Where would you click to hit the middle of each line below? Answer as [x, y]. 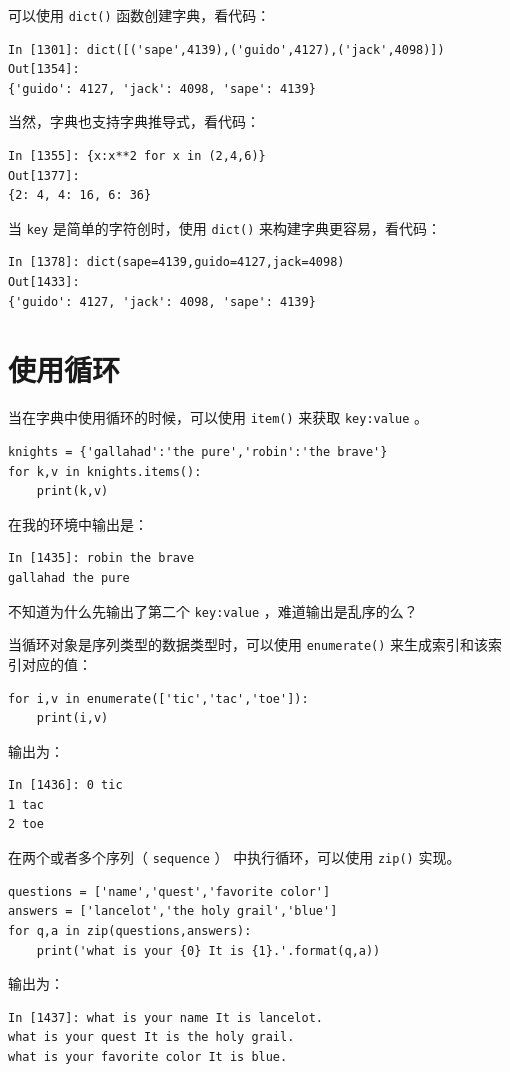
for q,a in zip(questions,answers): [130, 930]
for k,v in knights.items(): [105, 471]
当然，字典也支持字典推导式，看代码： [134, 121]
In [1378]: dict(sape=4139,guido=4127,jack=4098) [176, 262]
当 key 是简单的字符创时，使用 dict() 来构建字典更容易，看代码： [225, 227]
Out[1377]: [44, 175]
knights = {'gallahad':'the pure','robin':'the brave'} [198, 452]
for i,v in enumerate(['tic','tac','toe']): [158, 698]
